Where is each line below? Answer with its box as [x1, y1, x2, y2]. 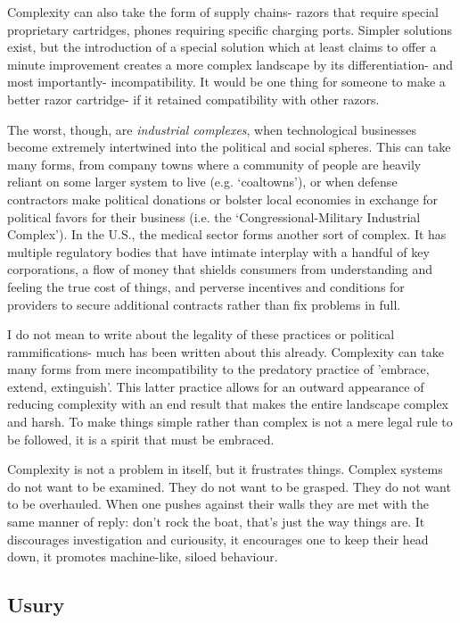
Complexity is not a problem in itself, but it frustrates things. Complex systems [7, 460, 443, 478]
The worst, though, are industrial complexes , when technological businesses [7, 120, 417, 138]
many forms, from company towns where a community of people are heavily [7, 154, 422, 173]
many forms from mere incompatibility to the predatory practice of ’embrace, [7, 360, 430, 378]
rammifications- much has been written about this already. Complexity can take [7, 342, 444, 361]
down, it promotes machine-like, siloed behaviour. [7, 547, 278, 566]
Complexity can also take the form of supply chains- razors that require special [7, 3, 439, 21]
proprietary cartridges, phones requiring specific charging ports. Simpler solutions [7, 20, 453, 38]
